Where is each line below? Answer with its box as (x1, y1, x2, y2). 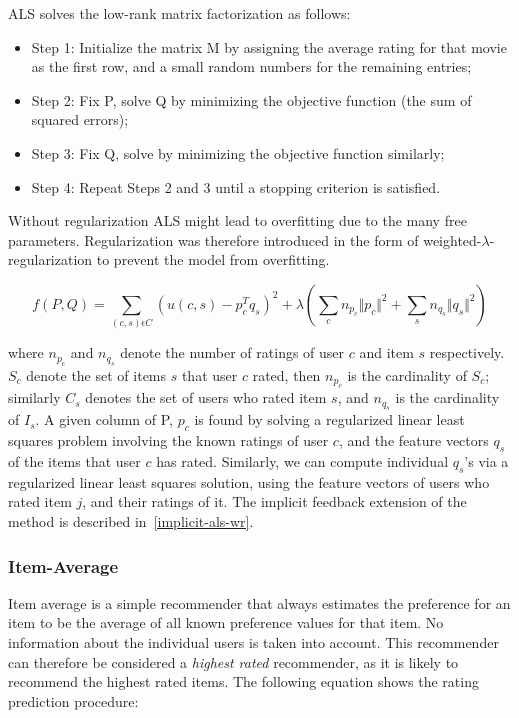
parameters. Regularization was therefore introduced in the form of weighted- (8, 229, 482, 250)
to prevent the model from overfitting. (96, 249, 330, 270)
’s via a (464, 451, 509, 472)
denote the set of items (26, 364, 167, 385)
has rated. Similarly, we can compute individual (156, 451, 449, 472)
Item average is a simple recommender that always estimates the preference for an (8, 592, 511, 613)
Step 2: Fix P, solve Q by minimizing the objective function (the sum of (31, 89, 472, 110)
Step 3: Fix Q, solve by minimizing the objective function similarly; (31, 142, 445, 163)
